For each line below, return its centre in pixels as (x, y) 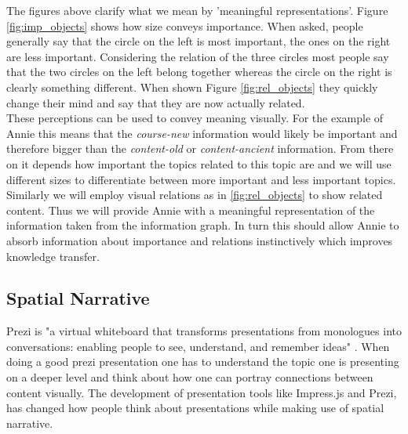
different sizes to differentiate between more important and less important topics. (201, 179)
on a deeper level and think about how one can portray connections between (190, 377)
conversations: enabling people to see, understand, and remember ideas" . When (198, 346)
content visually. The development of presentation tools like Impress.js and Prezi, (202, 392)
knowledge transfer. (53, 256)
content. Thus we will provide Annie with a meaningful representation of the (191, 210)
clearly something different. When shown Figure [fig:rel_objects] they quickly (192, 87)
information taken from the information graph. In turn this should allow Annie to (203, 225)
